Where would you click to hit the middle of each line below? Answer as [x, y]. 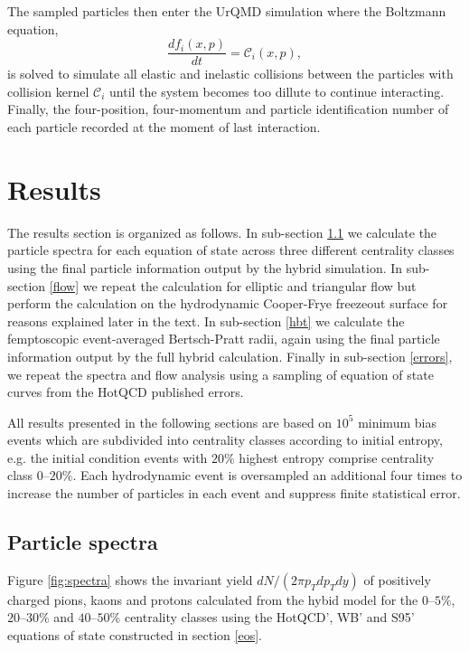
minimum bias [397, 422]
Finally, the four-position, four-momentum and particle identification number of [228, 109]
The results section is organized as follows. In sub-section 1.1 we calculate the [222, 232]
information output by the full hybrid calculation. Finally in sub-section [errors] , [230, 356]
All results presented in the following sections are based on [170, 422]
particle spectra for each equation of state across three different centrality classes [231, 250]
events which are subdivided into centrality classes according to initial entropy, [225, 440]
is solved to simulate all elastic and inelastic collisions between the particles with [230, 74]
